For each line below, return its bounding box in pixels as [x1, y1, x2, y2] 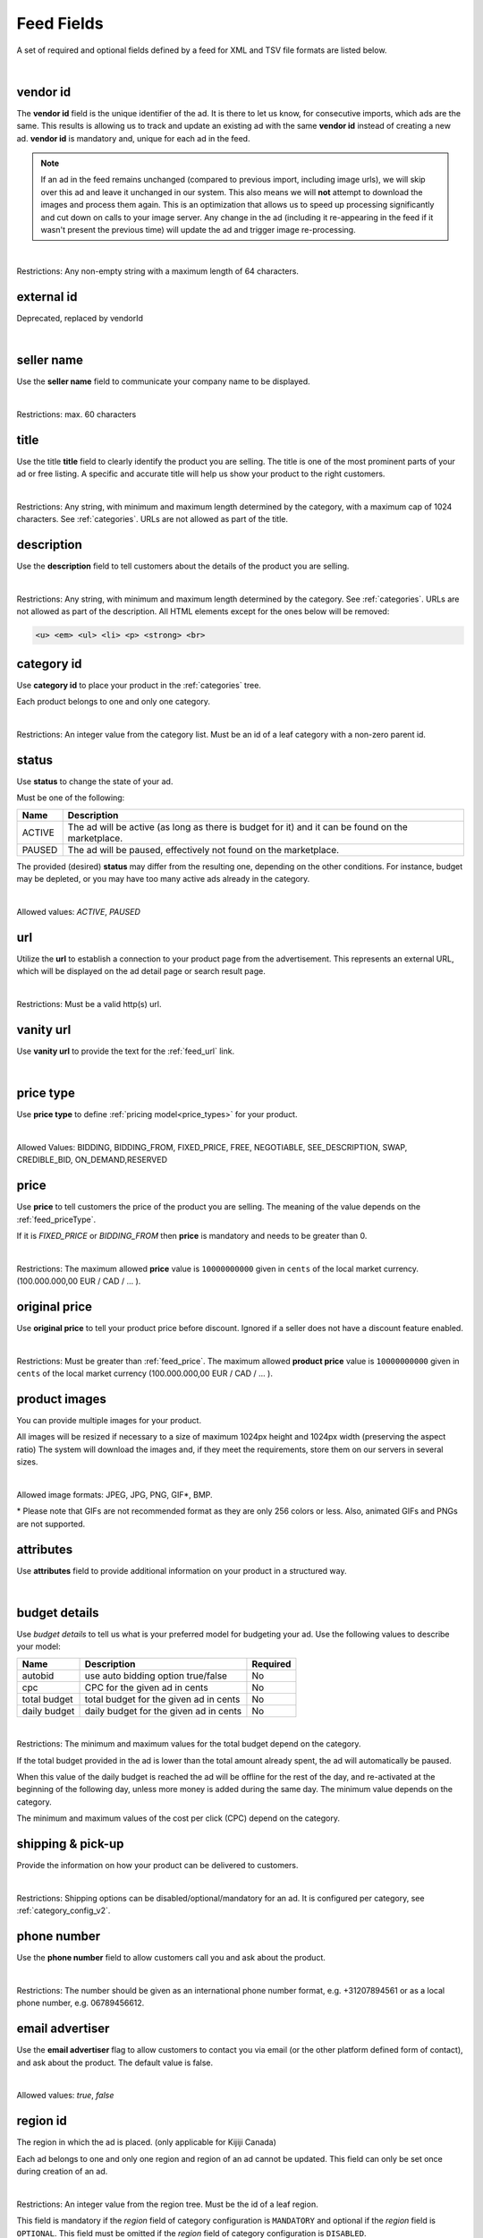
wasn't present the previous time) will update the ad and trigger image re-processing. [40, 224, 357, 235]
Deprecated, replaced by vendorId [16, 312, 143, 323]
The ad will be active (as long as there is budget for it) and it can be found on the [67, 820, 409, 833]
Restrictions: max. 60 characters [16, 408, 137, 420]
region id [16, 2114, 67, 2129]
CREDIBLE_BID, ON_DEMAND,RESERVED [16, 1155, 168, 1166]
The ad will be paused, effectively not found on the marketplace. [67, 843, 340, 856]
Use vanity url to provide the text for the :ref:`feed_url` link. [16, 1046, 235, 1056]
